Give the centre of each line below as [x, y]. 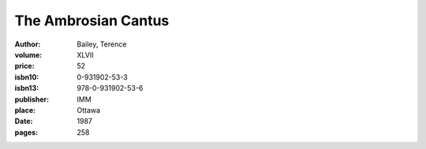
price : [24, 66]
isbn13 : [27, 88]
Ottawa [89, 110]
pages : [26, 132]
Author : [28, 44]
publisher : [32, 99]
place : [25, 110]
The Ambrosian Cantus [92, 20]
